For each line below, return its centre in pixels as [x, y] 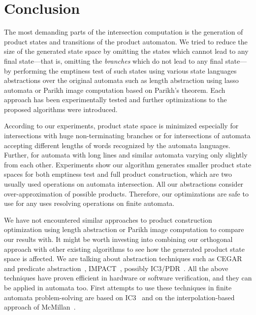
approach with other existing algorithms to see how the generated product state [124, 249]
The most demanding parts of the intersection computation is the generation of [124, 32]
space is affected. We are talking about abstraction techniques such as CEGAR [123, 258]
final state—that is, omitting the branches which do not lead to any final [113, 60]
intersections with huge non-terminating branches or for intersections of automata [127, 136]
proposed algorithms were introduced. [61, 109]
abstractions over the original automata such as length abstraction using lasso [121, 80]
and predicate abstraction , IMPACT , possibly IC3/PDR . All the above [116, 268]
